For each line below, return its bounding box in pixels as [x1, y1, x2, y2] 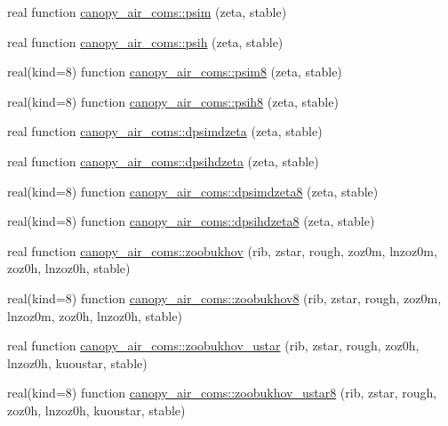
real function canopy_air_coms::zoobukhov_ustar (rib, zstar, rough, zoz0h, [7, 336, 420, 355]
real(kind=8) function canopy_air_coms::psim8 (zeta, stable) [7, 62, 342, 81]
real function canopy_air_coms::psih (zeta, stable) [7, 32, 284, 51]
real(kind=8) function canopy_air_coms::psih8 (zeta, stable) [7, 92, 339, 110]
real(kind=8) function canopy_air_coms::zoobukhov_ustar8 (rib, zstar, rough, [7, 383, 437, 402]
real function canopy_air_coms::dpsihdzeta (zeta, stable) [7, 151, 319, 170]
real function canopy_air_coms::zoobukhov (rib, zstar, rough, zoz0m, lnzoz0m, [7, 241, 437, 260]
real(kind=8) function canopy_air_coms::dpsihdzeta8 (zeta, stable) [7, 212, 375, 230]
